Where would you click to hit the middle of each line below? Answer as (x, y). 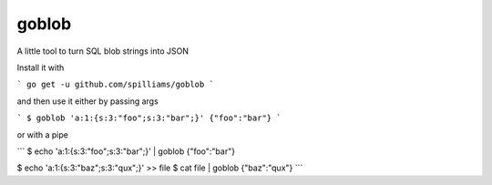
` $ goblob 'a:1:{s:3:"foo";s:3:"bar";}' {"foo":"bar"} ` (149, 118)
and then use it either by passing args (87, 101)
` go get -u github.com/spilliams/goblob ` (115, 85)
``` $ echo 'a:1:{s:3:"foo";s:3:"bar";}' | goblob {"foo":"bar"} (126, 151)
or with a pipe (42, 134)
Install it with (41, 67)
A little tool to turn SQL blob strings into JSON (102, 51)
